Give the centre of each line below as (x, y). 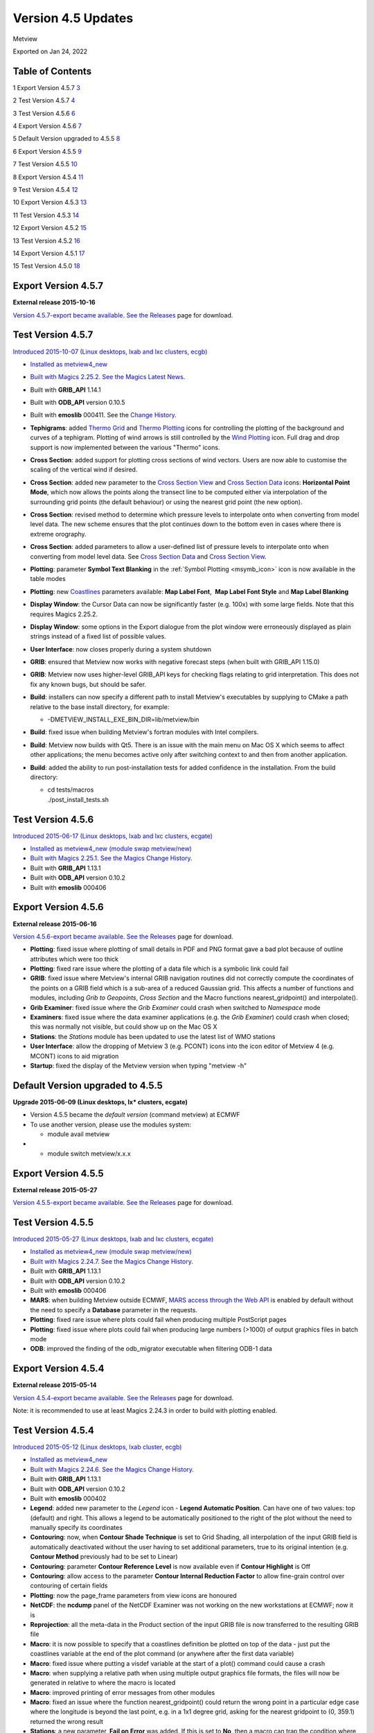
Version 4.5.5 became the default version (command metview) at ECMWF (135, 1115)
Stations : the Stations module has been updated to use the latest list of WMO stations (153, 1036)
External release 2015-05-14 (55, 1385)
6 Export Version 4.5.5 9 (47, 151)
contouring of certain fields (69, 1586)
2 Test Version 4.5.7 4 (44, 101)
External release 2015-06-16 (55, 924)
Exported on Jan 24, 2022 (50, 51)
